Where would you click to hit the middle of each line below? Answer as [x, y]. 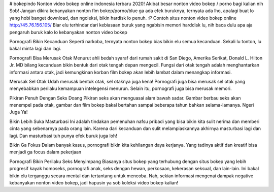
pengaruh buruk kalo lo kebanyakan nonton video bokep [68, 32]
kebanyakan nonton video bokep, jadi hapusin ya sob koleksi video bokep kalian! [94, 182]
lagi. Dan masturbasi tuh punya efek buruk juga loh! [63, 136]
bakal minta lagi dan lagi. [35, 49]
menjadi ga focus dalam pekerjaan [45, 152]
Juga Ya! [19, 112]
